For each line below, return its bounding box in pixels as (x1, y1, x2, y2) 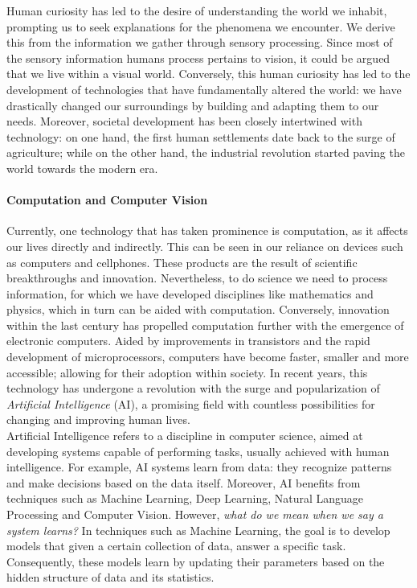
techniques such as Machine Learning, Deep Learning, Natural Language (6, 490, 364, 507)
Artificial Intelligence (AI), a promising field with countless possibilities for (6, 395, 375, 412)
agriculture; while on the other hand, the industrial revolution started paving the (6, 144, 405, 161)
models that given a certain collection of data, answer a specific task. (6, 537, 346, 554)
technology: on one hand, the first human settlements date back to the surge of (6, 128, 395, 145)
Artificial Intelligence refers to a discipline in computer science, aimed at (6, 427, 363, 444)
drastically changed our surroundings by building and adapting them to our (6, 97, 379, 113)
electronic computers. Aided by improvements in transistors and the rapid (6, 332, 370, 349)
